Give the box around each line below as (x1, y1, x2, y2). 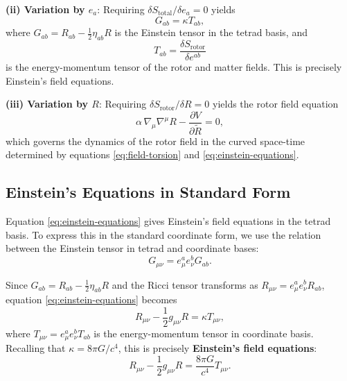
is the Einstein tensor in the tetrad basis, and (114, 25, 308, 40)
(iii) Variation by (6, 96, 88, 111)
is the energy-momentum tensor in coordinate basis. (94, 325, 314, 340)
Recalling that (6, 341, 66, 355)
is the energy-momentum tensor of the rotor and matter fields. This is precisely (6, 59, 342, 74)
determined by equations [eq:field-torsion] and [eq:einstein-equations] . (6, 147, 299, 162)
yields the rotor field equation (212, 96, 339, 111)
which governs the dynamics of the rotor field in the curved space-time (6, 133, 305, 148)
